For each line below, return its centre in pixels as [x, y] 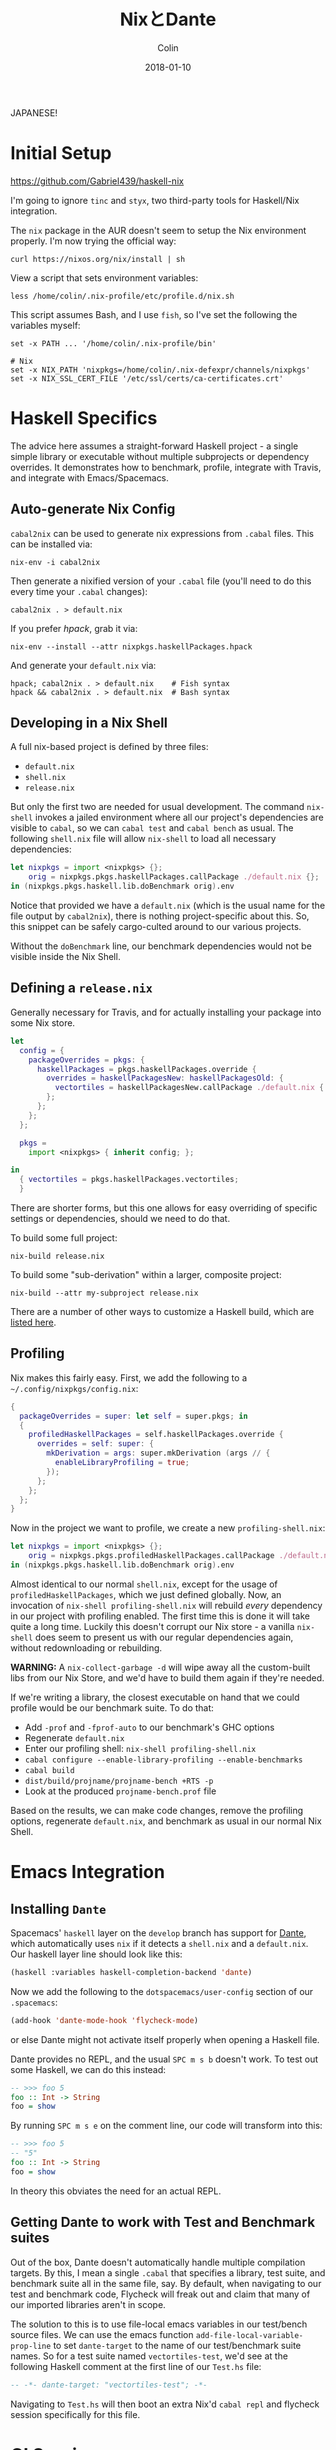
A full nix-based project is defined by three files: [109, 747]
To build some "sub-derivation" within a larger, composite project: [146, 1274]
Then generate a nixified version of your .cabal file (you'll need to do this [161, 581]
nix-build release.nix [57, 1256]
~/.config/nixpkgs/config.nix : [74, 1388]
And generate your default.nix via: [83, 665]
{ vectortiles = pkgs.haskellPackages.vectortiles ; [129, 1180]
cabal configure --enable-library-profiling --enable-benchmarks [163, 1760]
